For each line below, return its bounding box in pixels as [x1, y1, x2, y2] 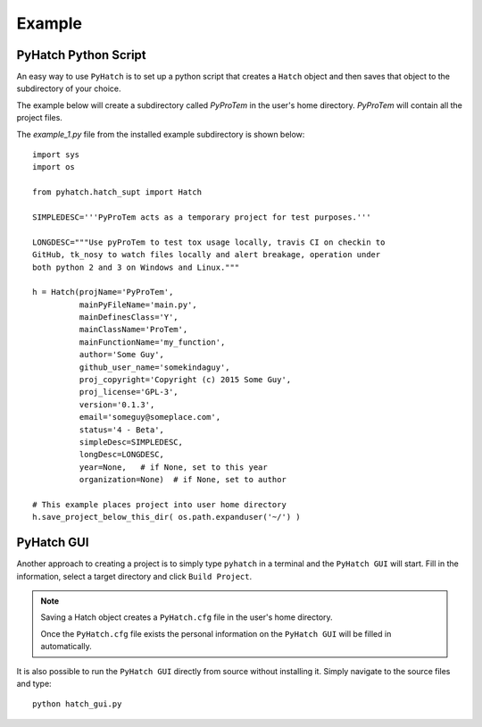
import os [32, 162, 75, 172]
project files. [16, 113, 62, 123]
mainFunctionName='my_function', [79, 337, 226, 347]
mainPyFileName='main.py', [79, 299, 198, 310]
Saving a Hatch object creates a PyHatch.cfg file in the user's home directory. [40, 612, 334, 623]
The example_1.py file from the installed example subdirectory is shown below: [16, 129, 305, 139]
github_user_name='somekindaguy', [79, 362, 231, 372]
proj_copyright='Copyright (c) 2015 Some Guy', [79, 375, 292, 385]
